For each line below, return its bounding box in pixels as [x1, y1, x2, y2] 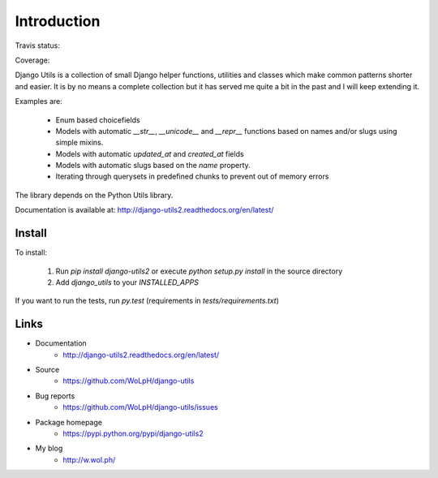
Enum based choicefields [55, 114, 141, 125]
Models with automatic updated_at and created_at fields [55, 149, 244, 158]
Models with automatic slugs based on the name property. [55, 161, 251, 170]
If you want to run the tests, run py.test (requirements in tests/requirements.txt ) [15, 296, 280, 306]
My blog [35, 443, 63, 454]
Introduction [15, 12, 101, 30]
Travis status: [15, 41, 60, 50]
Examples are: [15, 97, 62, 106]
